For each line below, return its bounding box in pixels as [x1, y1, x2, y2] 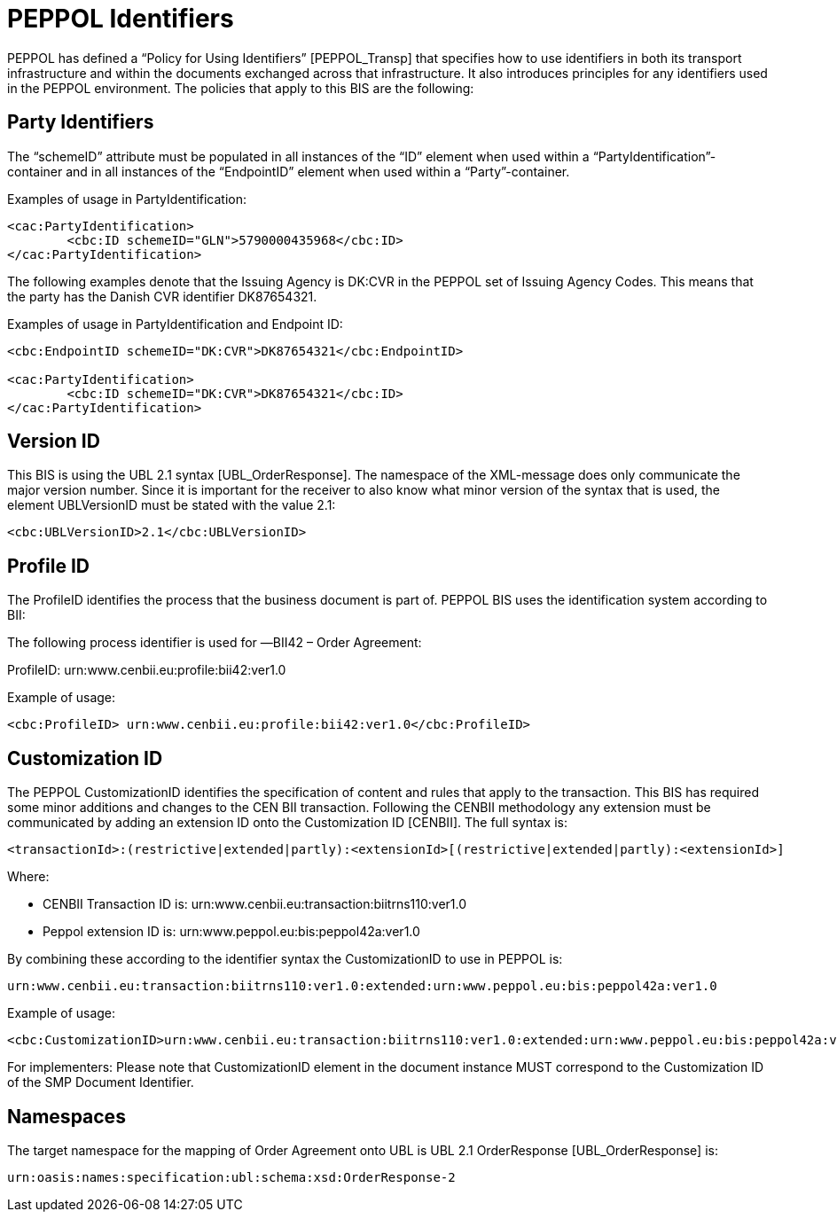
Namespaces [7, 1105, 126, 1128]
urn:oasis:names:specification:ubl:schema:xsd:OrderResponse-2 [7, 1169, 456, 1184]
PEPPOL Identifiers [7, 4, 234, 34]
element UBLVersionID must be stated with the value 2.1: [7, 497, 336, 513]
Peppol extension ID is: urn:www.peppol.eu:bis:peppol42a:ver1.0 [43, 924, 420, 940]
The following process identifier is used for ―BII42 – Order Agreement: [7, 635, 422, 651]
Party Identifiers [7, 111, 154, 134]
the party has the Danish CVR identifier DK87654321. [7, 288, 317, 304]
